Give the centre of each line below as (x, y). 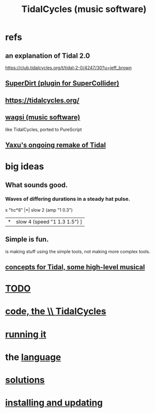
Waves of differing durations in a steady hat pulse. (68, 199)
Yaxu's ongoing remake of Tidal (55, 145)
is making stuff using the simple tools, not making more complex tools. (78, 251)
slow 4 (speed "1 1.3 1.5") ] (49, 222)
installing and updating (54, 403)
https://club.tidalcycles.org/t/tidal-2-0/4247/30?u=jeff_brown (68, 68)
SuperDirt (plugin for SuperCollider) (62, 83)
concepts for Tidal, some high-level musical (75, 267)
